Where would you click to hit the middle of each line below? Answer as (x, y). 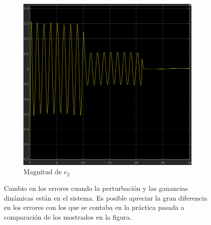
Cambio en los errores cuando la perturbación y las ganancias (96, 188)
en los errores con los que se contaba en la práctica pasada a (94, 207)
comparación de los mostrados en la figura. (68, 216)
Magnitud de (43, 172)
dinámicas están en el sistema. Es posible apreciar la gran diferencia (106, 197)
